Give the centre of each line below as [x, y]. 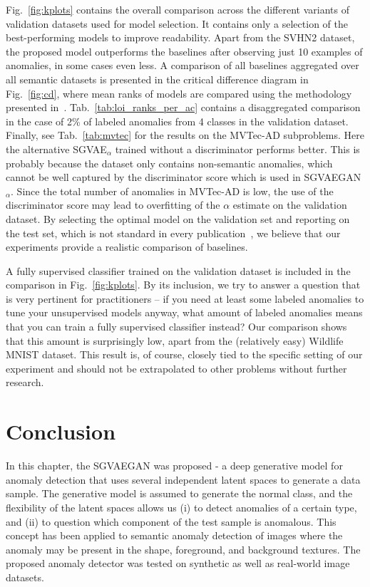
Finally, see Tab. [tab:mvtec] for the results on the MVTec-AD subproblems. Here [185, 135]
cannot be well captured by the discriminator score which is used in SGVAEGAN [184, 177]
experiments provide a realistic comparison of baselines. [127, 247]
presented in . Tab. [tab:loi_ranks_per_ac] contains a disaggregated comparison [183, 107]
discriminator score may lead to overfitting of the [113, 205]
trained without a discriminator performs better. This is [237, 149]
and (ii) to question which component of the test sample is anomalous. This [171, 521]
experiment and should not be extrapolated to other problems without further [176, 368]
